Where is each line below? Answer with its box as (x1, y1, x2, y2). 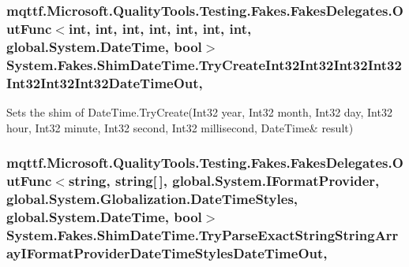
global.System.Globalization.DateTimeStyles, (6, 188, 298, 208)
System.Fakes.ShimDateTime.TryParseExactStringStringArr (6, 224, 399, 244)
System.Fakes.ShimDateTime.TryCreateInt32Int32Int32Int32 (6, 54, 402, 74)
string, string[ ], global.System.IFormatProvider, (68, 170, 380, 190)
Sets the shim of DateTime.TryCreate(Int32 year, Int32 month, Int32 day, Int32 (6, 103, 392, 120)
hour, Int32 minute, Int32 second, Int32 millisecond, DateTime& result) (6, 119, 354, 135)
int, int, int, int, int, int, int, (68, 18, 252, 38)
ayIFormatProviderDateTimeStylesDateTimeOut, (6, 243, 328, 262)
